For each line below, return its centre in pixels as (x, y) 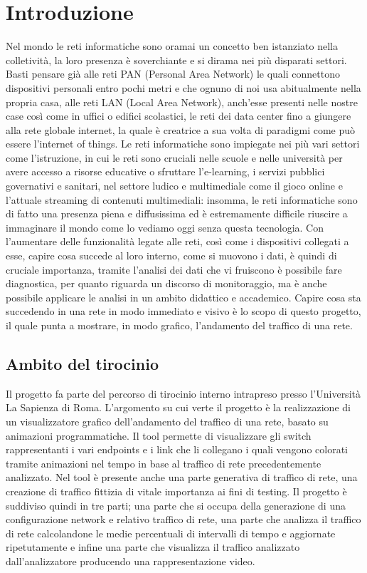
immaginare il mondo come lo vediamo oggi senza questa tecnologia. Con (165, 227)
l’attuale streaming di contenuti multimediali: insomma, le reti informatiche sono (182, 199)
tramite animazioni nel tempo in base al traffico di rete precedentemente (164, 463)
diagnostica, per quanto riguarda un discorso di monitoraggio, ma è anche (166, 283)
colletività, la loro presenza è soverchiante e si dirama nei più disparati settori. (176, 60)
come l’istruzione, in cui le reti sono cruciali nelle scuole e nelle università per (174, 157)
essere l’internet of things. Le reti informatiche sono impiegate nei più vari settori (183, 144)
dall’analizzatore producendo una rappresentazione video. (131, 561)
